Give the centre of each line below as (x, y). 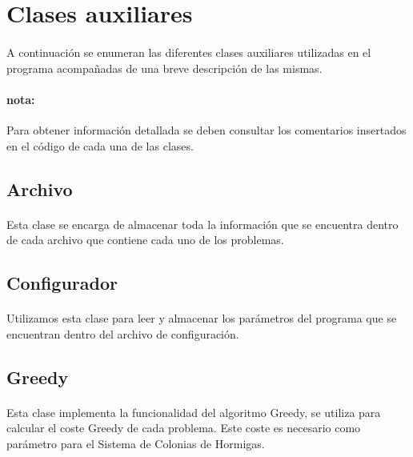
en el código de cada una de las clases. (100, 145)
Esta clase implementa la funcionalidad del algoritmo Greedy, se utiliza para (194, 412)
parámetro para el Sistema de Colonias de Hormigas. (136, 443)
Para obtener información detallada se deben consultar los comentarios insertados (206, 129)
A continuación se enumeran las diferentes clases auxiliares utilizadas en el (189, 52)
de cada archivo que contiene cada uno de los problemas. (145, 240)
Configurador (62, 283)
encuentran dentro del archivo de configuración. (123, 333)
